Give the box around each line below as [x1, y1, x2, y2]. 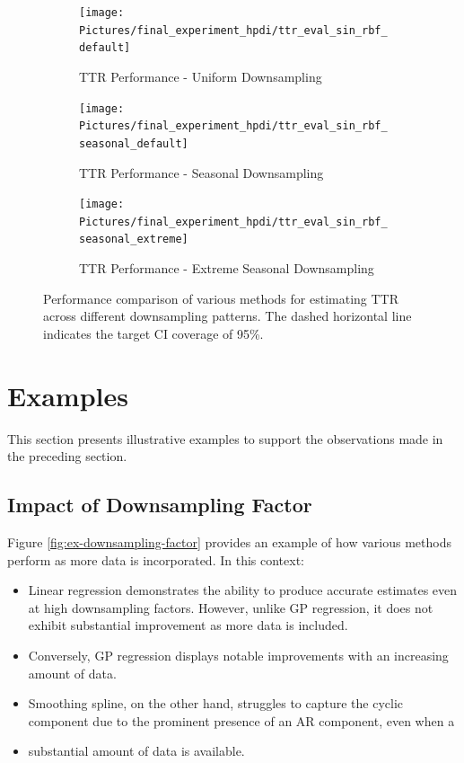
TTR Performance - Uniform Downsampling [79, 67, 322, 85]
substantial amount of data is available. [28, 741, 245, 760]
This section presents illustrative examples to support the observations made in [7, 429, 443, 448]
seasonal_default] [79, 137, 188, 150]
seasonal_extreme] [79, 233, 188, 246]
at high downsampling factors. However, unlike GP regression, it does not [28, 598, 433, 617]
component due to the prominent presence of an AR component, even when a [28, 711, 455, 730]
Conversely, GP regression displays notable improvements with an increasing [28, 645, 449, 664]
